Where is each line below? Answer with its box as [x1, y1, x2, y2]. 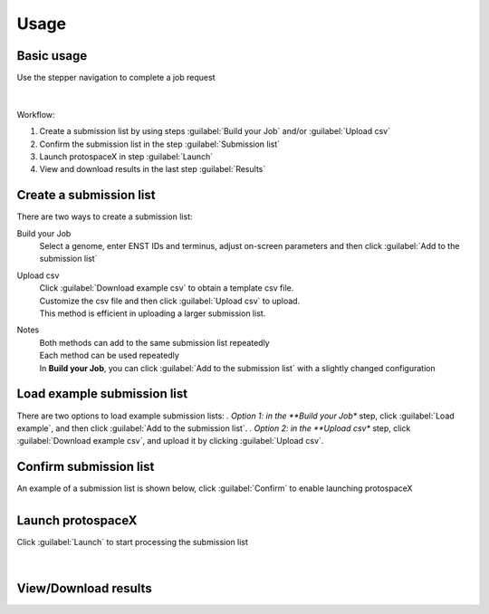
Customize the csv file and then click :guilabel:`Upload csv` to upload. [39, 295, 301, 306]
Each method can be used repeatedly [39, 350, 180, 361]
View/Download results [16, 580, 153, 596]
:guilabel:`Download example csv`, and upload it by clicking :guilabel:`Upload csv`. [16, 436, 324, 446]
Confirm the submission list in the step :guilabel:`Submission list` [39, 139, 281, 149]
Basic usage [16, 48, 88, 63]
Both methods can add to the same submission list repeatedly [39, 337, 271, 348]
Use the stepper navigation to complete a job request [16, 72, 216, 83]
